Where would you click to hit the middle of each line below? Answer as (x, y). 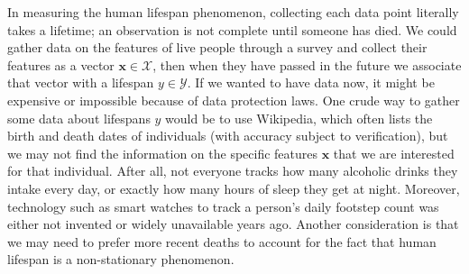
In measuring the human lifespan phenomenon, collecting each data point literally (233, 12)
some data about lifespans (79, 118)
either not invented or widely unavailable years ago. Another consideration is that (233, 224)
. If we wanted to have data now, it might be (311, 82)
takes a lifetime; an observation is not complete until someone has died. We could (232, 29)
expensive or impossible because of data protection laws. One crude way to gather (234, 100)
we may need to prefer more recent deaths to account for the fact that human (222, 241)
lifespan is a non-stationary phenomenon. (121, 259)
